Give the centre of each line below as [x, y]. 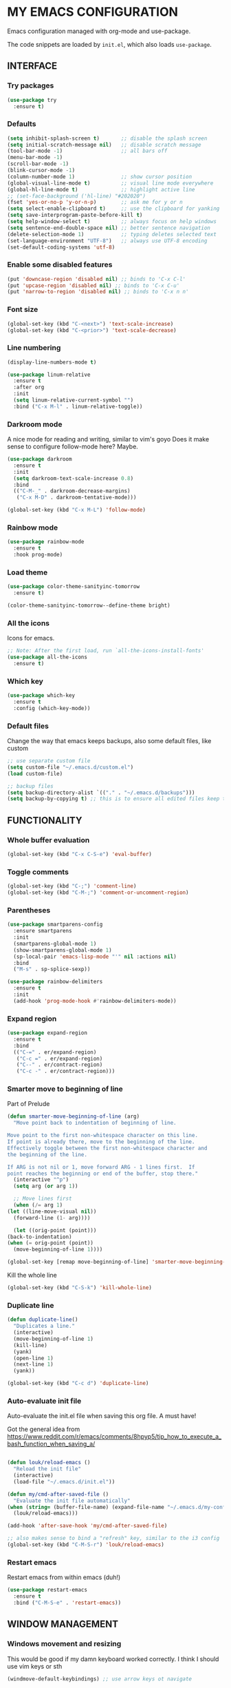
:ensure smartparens [43, 931]
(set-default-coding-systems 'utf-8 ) [61, 247]
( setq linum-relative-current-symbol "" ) [74, 400]
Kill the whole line [32, 1275]
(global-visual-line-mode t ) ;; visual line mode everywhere [110, 183]
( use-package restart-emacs [47, 1590]
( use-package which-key [41, 696]
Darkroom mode [35, 424]
